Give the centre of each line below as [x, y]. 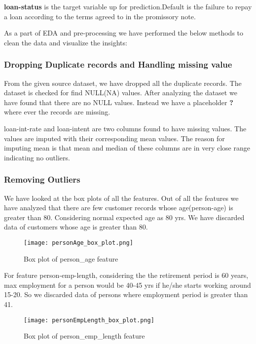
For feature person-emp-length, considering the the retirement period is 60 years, [126, 275]
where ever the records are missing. [57, 112]
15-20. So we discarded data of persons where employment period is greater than [126, 294]
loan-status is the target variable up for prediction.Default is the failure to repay [128, 6]
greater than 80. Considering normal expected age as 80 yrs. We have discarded [124, 217]
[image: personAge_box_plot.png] [78, 243]
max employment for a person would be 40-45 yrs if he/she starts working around [128, 285]
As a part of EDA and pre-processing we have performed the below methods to [124, 33]
